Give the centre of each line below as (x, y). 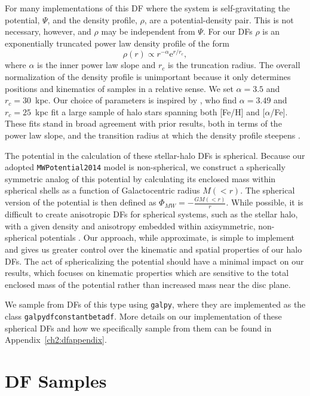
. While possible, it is (265, 202)
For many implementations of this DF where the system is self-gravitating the (148, 8)
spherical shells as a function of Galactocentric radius (102, 190)
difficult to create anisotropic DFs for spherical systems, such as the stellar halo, (151, 214)
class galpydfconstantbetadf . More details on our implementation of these (143, 316)
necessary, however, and (48, 31)
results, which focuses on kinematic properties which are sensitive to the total (147, 273)
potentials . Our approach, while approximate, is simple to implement (167, 237)
